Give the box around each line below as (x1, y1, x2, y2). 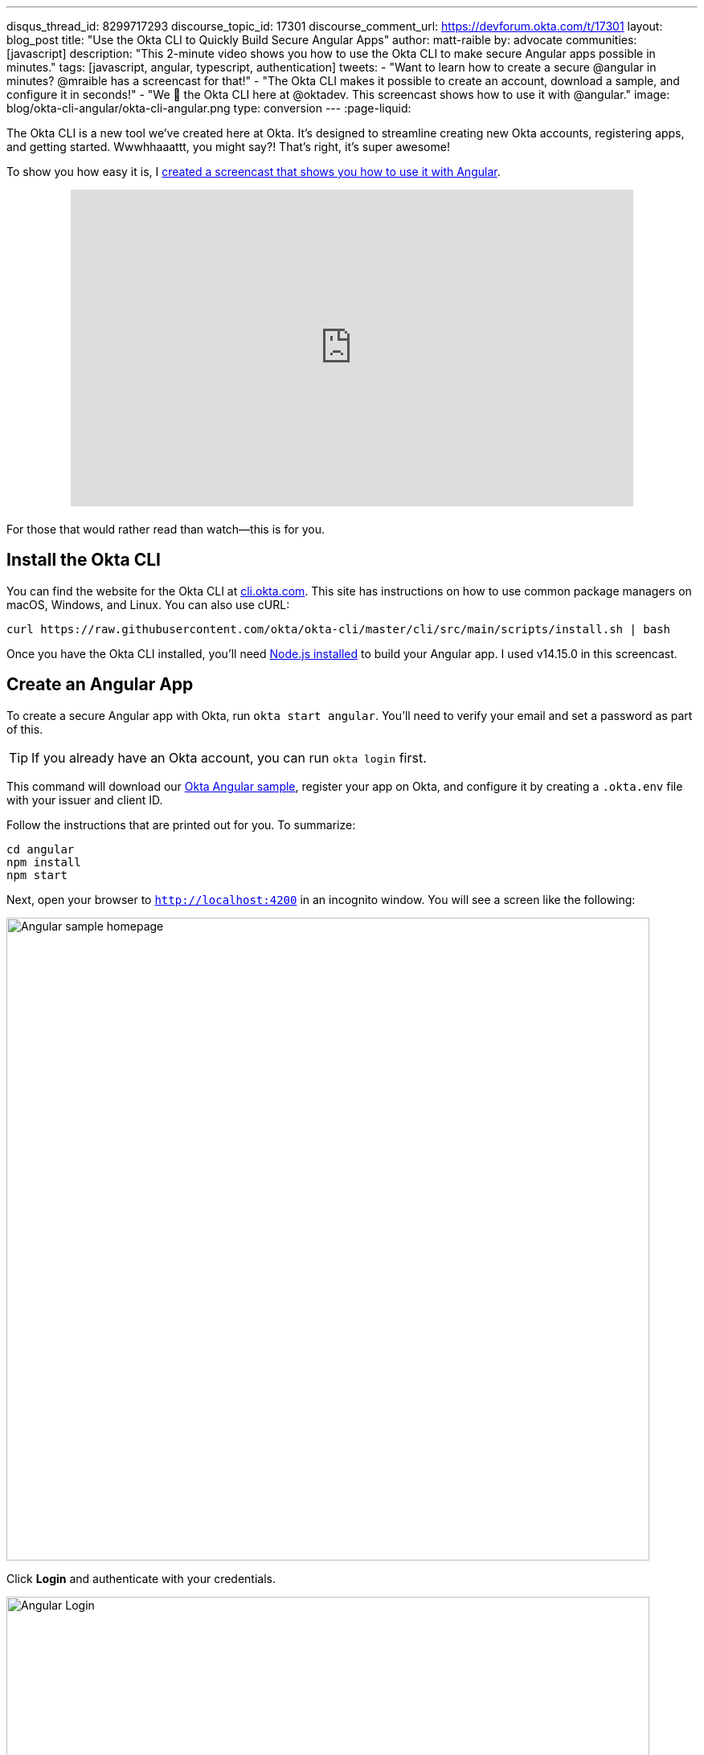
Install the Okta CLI (6, 550, 161, 571)
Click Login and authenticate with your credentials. (6, 1571, 276, 1585)
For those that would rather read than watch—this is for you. (6, 522, 325, 536)
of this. (6, 722, 43, 736)
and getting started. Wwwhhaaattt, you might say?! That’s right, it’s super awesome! (6, 140, 450, 153)
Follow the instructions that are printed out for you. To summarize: (6, 817, 356, 832)
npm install (6, 855, 81, 869)
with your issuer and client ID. (6, 792, 163, 807)
